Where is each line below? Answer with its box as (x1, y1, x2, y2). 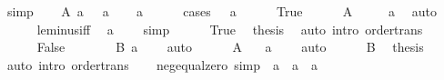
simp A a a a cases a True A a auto (6, 2, 437, 20)
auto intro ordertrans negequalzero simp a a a (6, 55, 318, 74)
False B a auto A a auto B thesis (36, 37, 424, 56)
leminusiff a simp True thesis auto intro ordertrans (36, 19, 423, 38)
